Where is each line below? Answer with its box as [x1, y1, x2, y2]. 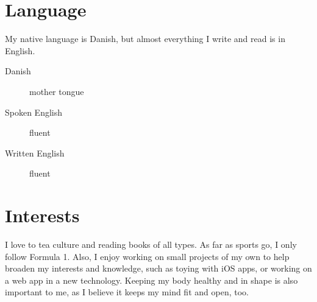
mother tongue [29, 85, 84, 97]
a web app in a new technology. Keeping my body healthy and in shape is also [5, 273, 298, 286]
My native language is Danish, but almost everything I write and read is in [5, 32, 285, 45]
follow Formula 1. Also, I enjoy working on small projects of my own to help [5, 250, 290, 262]
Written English [5, 146, 65, 159]
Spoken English [5, 105, 63, 118]
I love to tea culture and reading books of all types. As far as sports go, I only [5, 238, 297, 250]
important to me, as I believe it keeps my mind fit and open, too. [5, 286, 249, 298]
